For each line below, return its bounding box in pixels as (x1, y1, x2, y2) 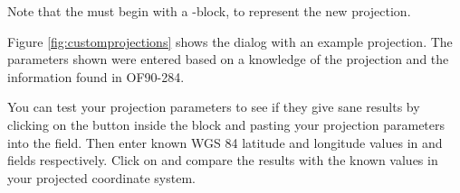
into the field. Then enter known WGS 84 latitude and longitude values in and (7, 133, 443, 152)
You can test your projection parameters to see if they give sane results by (7, 97, 420, 116)
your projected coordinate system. (7, 168, 196, 187)
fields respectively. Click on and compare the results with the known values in (7, 151, 438, 170)
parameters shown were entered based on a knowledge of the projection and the (7, 50, 449, 69)
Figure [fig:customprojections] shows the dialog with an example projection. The (7, 32, 453, 51)
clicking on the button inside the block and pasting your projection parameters (7, 115, 446, 133)
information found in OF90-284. (7, 67, 185, 86)
